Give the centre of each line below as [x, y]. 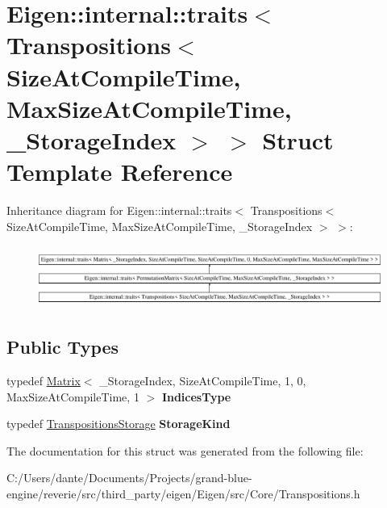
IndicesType [196, 396]
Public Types [63, 347]
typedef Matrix [44, 380]
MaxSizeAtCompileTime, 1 [73, 396]
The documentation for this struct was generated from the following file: [185, 450]
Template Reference [120, 172]
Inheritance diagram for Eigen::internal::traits [119, 210]
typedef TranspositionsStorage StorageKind [119, 424]
